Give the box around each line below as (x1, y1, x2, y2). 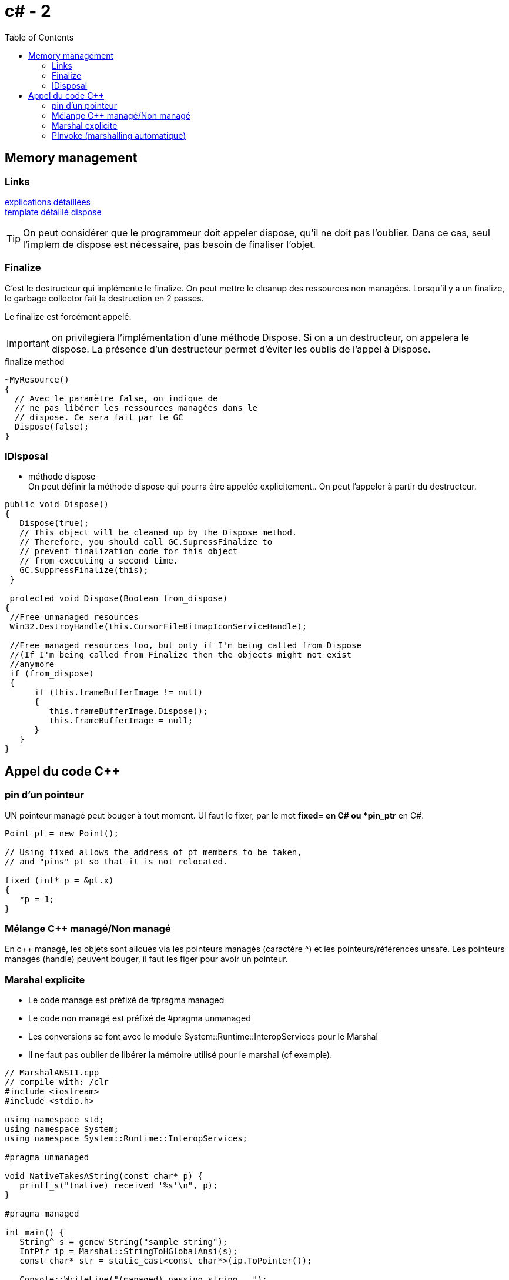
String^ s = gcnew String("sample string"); (19, 1237, 228, 1247)
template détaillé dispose (5, 206, 102, 217)
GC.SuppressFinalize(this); (19, 565, 149, 575)
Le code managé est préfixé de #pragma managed (28, 995, 225, 1006)
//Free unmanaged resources (9, 612, 139, 622)
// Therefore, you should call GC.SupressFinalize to (19, 537, 273, 547)
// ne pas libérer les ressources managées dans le (14, 403, 257, 413)
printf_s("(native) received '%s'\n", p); (19, 1181, 218, 1191)
